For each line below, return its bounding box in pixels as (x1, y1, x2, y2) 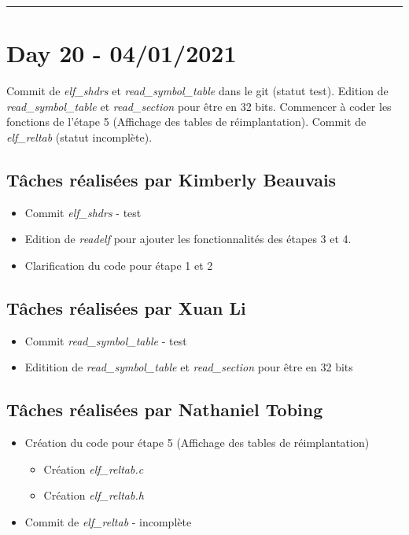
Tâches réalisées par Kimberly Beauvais (6, 167, 337, 191)
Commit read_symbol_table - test (24, 332, 187, 349)
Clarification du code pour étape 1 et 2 (24, 256, 213, 273)
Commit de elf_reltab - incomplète (24, 513, 192, 529)
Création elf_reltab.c (43, 460, 144, 477)
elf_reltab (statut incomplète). (6, 128, 153, 145)
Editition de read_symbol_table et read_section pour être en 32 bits (24, 359, 353, 375)
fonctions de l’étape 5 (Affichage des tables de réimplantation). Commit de (6, 113, 367, 130)
